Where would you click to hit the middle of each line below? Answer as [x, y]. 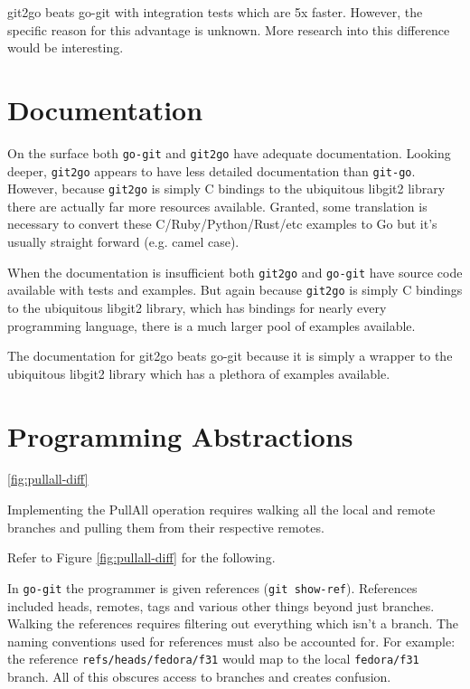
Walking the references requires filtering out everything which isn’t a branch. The [233, 623]
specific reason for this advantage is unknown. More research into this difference [229, 29]
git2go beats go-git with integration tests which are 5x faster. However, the [215, 12]
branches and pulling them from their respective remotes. [166, 527]
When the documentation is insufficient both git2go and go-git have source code [235, 272]
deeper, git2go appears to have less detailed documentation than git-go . [211, 170]
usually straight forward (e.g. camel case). [123, 242]
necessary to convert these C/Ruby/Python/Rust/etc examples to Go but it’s [222, 224]
